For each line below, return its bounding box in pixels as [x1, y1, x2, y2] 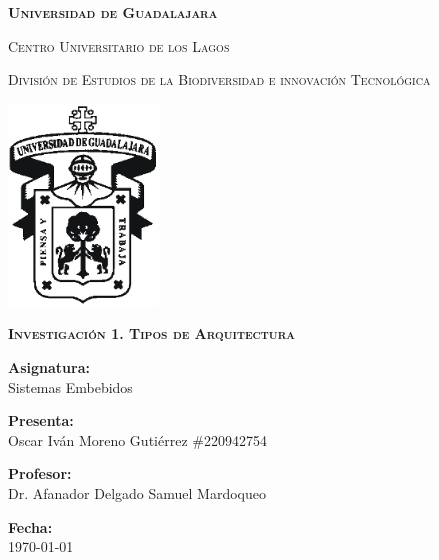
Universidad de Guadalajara [8, 2, 218, 22]
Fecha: [8, 516, 53, 537]
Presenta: [8, 410, 74, 431]
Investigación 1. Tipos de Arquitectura [8, 323, 295, 344]
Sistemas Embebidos [8, 376, 133, 397]
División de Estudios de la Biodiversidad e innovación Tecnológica [8, 69, 431, 90]
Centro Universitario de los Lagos [8, 35, 230, 56]
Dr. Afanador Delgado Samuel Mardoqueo [8, 483, 266, 504]
